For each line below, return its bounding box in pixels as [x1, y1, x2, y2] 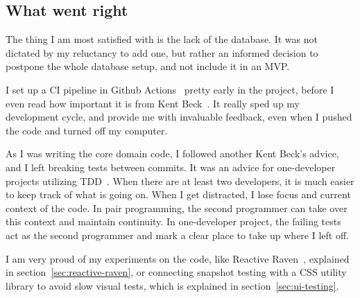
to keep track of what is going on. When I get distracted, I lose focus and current [6, 187, 351, 202]
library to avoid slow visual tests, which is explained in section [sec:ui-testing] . [6, 278, 339, 292]
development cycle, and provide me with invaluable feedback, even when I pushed [6, 109, 352, 124]
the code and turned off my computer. [6, 123, 168, 137]
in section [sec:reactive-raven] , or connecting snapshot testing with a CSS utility [6, 265, 347, 279]
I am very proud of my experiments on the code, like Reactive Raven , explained [6, 251, 350, 265]
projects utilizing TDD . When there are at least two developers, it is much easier [6, 173, 354, 188]
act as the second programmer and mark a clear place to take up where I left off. [6, 227, 349, 242]
